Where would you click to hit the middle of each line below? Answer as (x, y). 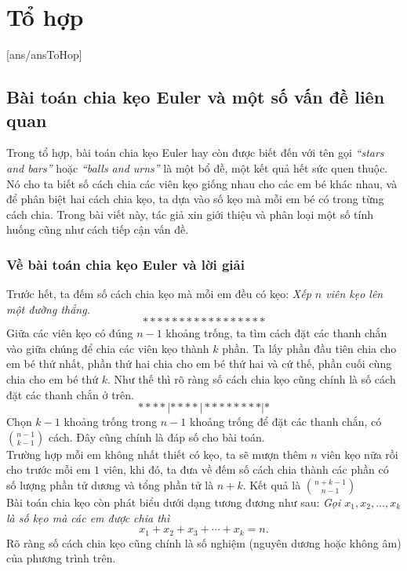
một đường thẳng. (48, 309)
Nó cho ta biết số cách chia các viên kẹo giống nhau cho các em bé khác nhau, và (202, 183)
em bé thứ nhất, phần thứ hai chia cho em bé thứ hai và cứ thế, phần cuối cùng (199, 364)
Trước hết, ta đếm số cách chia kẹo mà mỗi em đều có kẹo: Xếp (159, 294)
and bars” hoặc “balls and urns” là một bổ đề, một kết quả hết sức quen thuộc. (197, 167)
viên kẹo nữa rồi (360, 454)
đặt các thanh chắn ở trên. (70, 394)
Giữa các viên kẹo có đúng (70, 333)
